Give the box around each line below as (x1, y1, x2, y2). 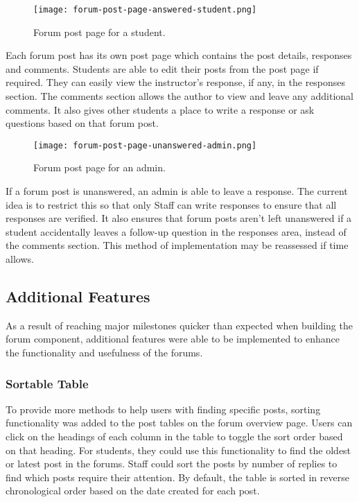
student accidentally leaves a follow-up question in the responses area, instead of (6, 224, 347, 239)
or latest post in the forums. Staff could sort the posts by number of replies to (6, 456, 338, 471)
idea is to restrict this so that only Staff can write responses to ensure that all (6, 197, 337, 211)
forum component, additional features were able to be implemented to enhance (6, 331, 340, 346)
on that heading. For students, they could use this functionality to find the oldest (6, 442, 351, 457)
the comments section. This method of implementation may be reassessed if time (6, 238, 349, 252)
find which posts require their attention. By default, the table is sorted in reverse (6, 469, 349, 484)
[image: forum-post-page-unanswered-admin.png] (33, 140, 257, 150)
